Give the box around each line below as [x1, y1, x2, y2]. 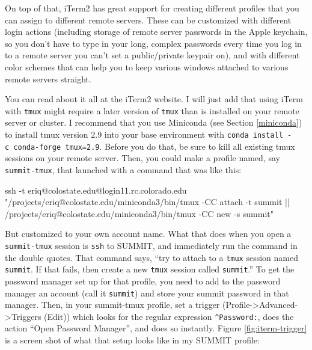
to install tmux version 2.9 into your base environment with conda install [5, 128, 283, 140]
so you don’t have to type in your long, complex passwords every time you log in [5, 37, 302, 49]
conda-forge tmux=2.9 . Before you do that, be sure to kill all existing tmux [13, 140, 295, 152]
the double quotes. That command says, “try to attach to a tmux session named [5, 251, 298, 263]
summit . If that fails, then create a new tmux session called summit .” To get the [5, 263, 295, 275]
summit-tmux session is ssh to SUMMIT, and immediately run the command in [5, 239, 298, 251]
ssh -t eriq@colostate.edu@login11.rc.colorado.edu [5, 183, 187, 196]
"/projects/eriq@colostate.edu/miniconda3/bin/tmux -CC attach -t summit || [5, 195, 290, 208]
